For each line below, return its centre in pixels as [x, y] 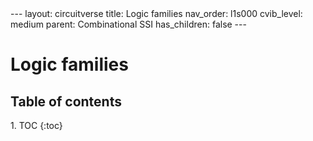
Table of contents [66, 101]
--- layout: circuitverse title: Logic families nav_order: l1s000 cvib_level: [156, 13]
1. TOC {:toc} [36, 125]
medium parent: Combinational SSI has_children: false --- [128, 24]
